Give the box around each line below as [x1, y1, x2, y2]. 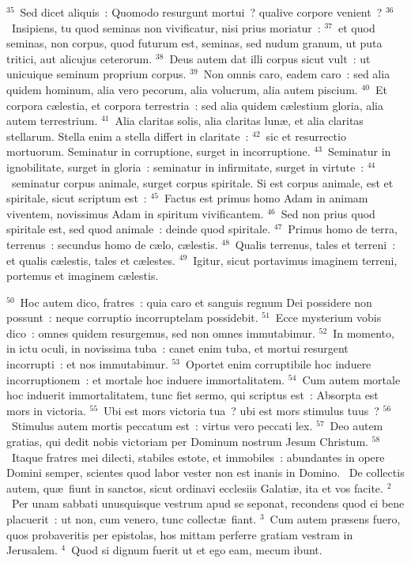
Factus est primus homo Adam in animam [164, 190, 368, 206]
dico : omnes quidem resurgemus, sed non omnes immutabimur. [6, 324, 315, 341]
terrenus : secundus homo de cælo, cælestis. [6, 236, 218, 252]
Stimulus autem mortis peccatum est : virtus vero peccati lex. [11, 418, 313, 434]
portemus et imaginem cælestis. [6, 267, 159, 284]
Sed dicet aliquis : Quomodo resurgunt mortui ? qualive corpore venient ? [20, 4, 383, 20]
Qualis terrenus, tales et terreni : [235, 236, 396, 252]
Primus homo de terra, [288, 221, 398, 237]
